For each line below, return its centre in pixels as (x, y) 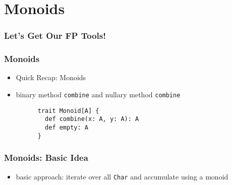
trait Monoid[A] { (68, 111)
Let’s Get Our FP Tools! (55, 36)
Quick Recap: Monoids (51, 77)
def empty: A (67, 128)
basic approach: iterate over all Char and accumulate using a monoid (122, 176)
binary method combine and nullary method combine (98, 95)
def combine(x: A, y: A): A (92, 119)
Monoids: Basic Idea (46, 158)
